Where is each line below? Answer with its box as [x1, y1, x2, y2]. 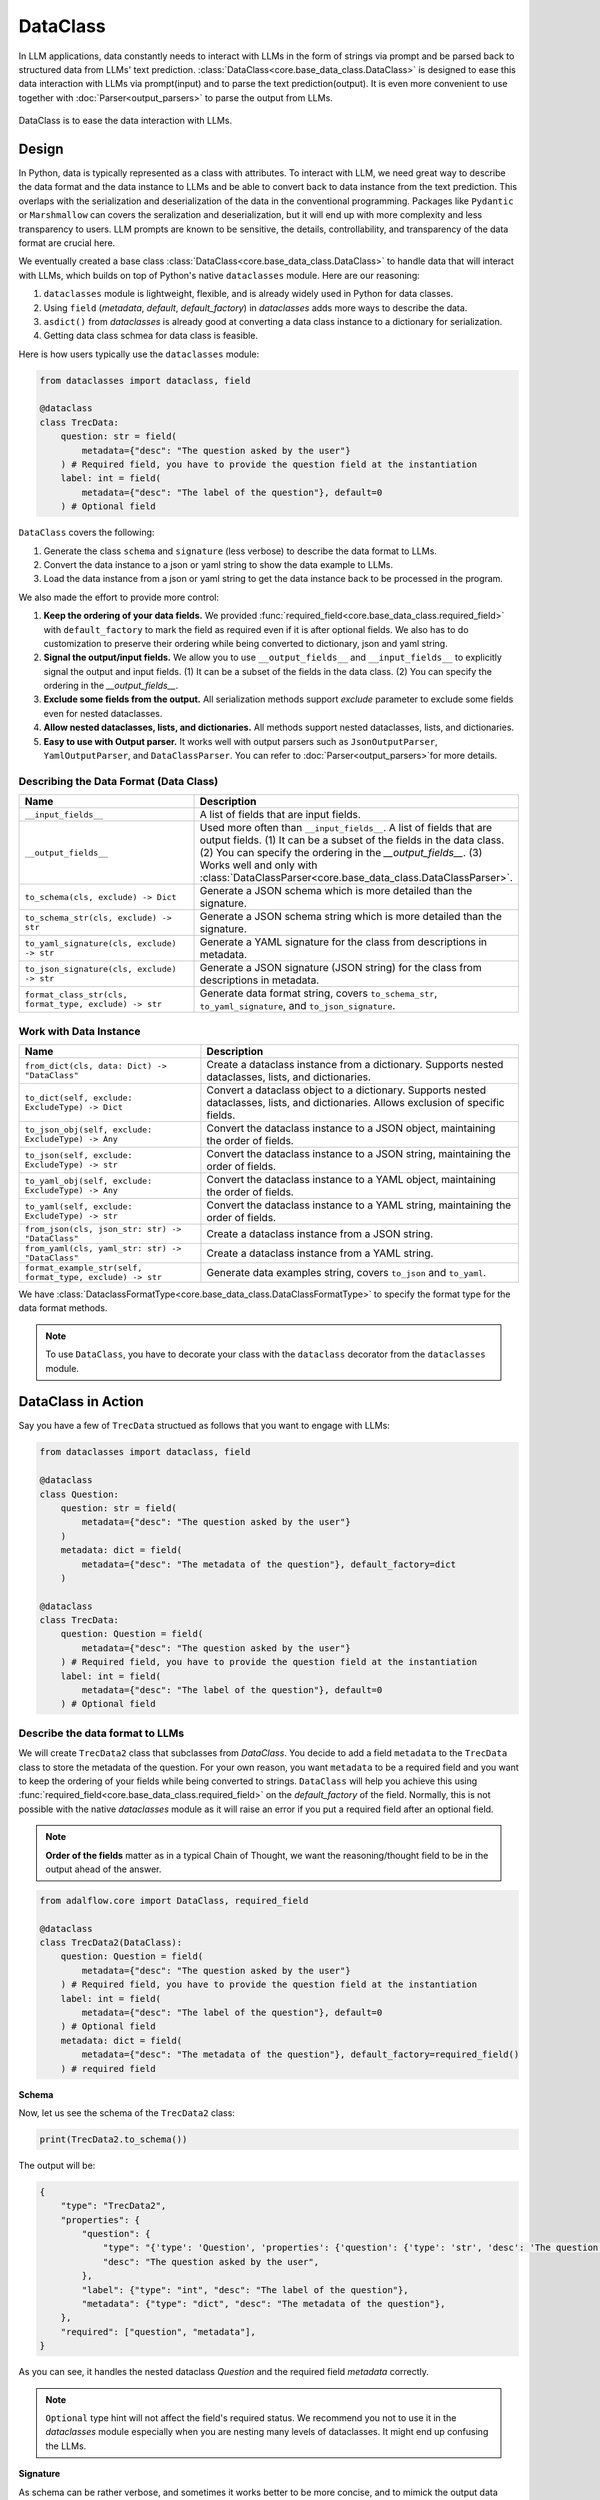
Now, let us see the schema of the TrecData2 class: [18, 2106, 235, 2119]
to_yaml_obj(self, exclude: [24, 1175, 153, 1186]
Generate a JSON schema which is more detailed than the [199, 884, 473, 898]
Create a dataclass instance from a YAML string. [206, 1246, 434, 1260]
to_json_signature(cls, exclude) [24, 964, 177, 975]
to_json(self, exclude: [24, 1150, 133, 1160]
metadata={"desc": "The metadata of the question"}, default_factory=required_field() [81, 2049, 520, 2060]
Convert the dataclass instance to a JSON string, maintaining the [206, 1146, 512, 1160]
